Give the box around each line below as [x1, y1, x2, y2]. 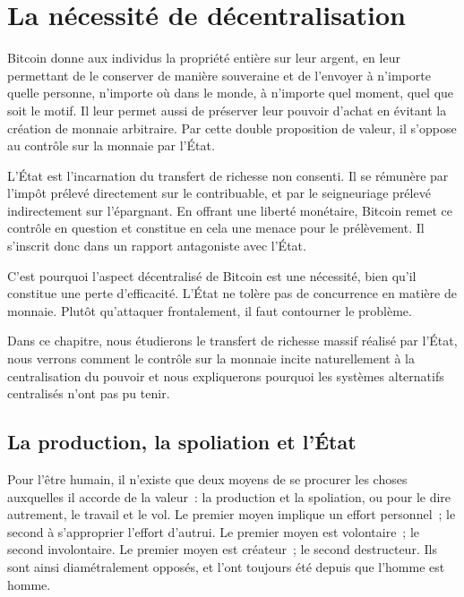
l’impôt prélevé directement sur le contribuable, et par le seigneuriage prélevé [7, 183, 431, 202]
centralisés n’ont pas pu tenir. [7, 384, 170, 403]
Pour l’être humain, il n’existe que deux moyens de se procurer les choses [7, 470, 408, 489]
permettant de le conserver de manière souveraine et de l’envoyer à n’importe [7, 65, 431, 84]
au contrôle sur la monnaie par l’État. [7, 136, 215, 155]
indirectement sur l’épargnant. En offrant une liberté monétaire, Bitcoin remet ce [7, 200, 452, 219]
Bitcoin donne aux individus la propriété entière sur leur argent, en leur [7, 48, 400, 67]
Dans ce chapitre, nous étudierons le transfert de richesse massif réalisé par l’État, [7, 331, 458, 350]
